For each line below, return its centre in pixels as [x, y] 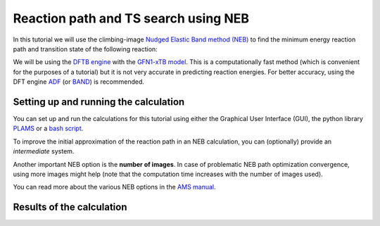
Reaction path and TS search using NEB [131, 18]
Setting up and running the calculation [99, 102]
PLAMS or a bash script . [48, 128]
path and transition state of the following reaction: [85, 49]
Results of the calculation [70, 207]
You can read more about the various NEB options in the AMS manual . [114, 187]
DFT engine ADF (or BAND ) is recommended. [78, 82]
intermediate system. [44, 151]
